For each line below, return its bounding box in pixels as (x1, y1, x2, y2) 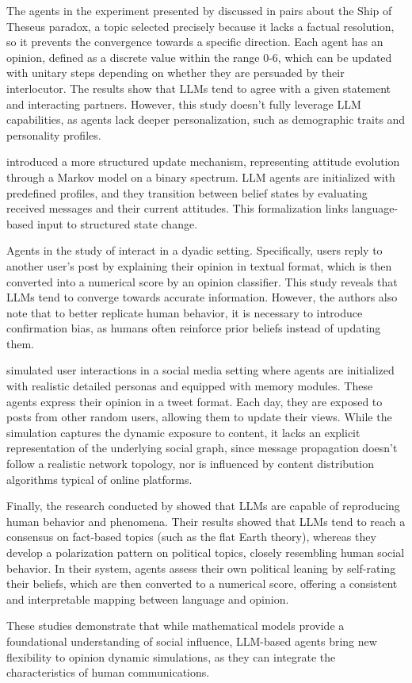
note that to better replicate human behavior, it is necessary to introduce (6, 304, 363, 320)
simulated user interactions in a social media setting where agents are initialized (6, 362, 395, 378)
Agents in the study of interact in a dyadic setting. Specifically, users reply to (6, 242, 383, 259)
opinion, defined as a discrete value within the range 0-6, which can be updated (6, 48, 392, 65)
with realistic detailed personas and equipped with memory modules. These (6, 378, 373, 394)
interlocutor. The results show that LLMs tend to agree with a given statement (6, 79, 391, 96)
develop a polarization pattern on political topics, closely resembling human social (6, 544, 405, 560)
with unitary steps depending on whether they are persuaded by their (6, 64, 345, 81)
